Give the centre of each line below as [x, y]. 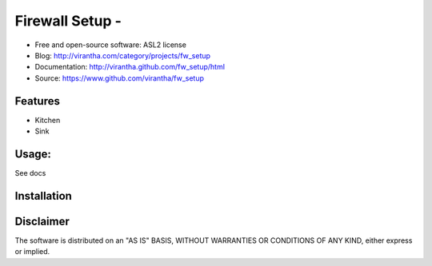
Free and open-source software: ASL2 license [111, 45]
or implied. [32, 252]
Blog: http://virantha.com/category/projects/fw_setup [123, 55]
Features [37, 101]
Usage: [33, 154]
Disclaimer [42, 221]
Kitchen [48, 120]
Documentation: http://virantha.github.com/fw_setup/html [130, 67]
